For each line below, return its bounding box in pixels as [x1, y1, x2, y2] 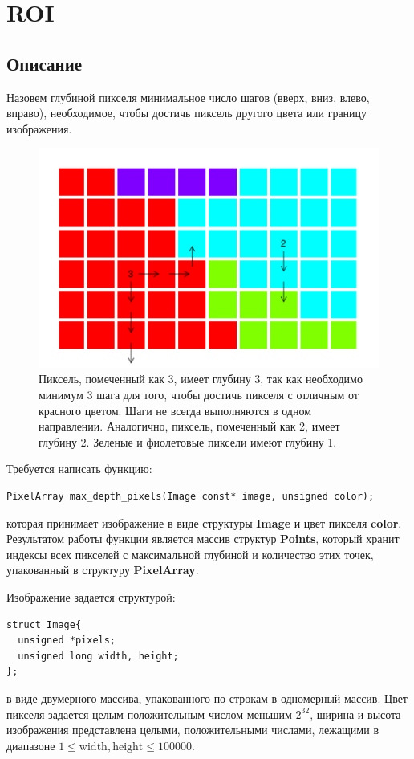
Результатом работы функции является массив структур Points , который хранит [6, 530, 400, 547]
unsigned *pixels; [18, 635, 116, 647]
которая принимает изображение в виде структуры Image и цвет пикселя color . [6, 514, 402, 531]
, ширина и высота [310, 705, 401, 722]
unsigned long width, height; [18, 650, 179, 662]
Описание [6, 51, 83, 75]
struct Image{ [6, 618, 82, 630]
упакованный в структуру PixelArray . [6, 561, 199, 578]
